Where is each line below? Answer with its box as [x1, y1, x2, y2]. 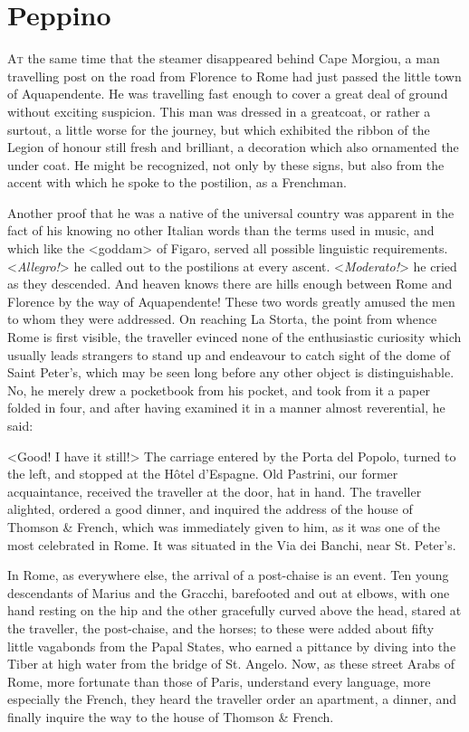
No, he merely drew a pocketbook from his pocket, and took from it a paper [7, 380, 430, 399]
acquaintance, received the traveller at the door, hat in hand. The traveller [7, 481, 422, 500]
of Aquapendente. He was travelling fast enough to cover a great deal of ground [7, 84, 448, 103]
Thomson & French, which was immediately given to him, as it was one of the [7, 517, 441, 536]
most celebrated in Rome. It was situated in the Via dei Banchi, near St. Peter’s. [7, 535, 456, 554]
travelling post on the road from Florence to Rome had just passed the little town [7, 66, 462, 85]
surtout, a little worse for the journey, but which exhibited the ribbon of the [7, 119, 430, 138]
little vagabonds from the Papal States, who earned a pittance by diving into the [7, 636, 456, 655]
